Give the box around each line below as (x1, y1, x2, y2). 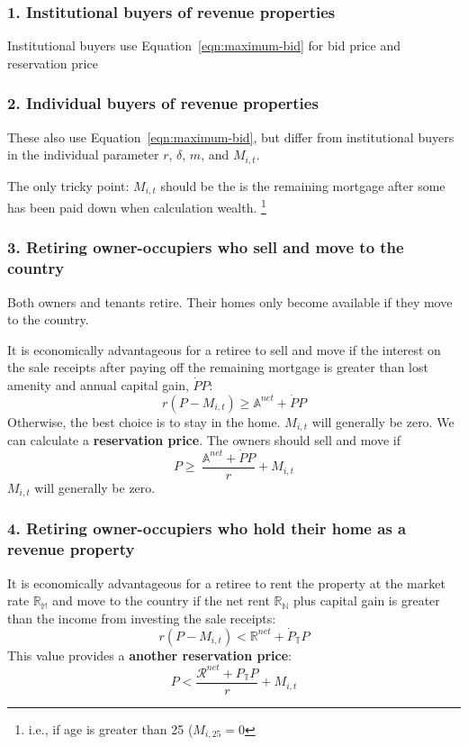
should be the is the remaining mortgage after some (160, 176, 445, 195)
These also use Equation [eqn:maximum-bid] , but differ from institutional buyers (7, 127, 454, 146)
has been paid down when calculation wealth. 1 (7, 196, 266, 216)
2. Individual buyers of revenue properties (7, 92, 319, 114)
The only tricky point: (7, 176, 130, 195)
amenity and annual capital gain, (7, 375, 189, 394)
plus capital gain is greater (293, 591, 440, 610)
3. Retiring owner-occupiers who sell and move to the (7, 236, 404, 259)
